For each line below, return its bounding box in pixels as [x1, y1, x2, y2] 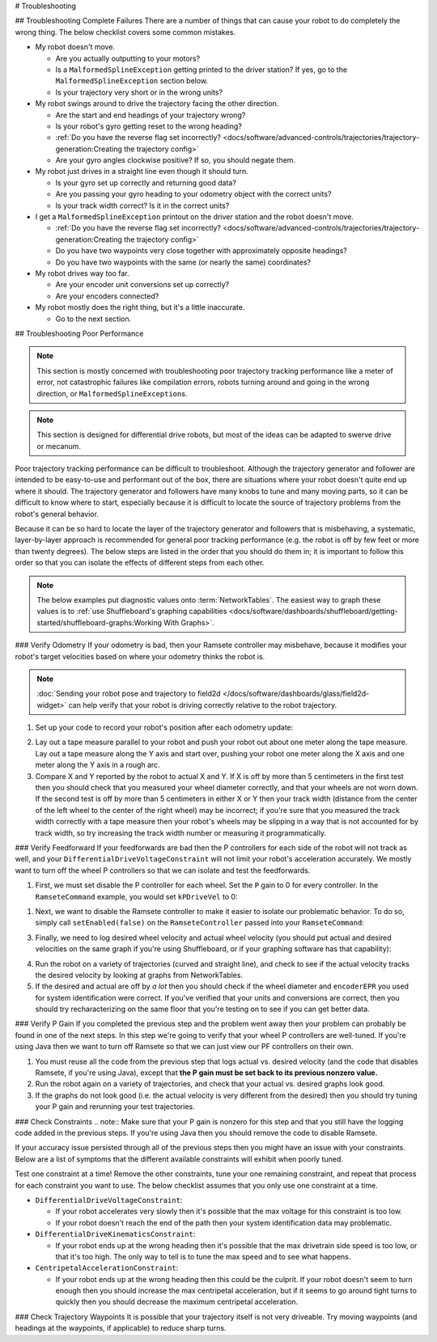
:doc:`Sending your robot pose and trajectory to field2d [36, 688, 222, 699]
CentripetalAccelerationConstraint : [35, 1263, 179, 1273]
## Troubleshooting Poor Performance [15, 328, 144, 338]
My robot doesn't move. [35, 42, 116, 52]
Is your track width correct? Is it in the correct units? [55, 201, 230, 210]
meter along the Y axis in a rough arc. [35, 760, 161, 770]
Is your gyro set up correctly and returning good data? [55, 178, 236, 188]
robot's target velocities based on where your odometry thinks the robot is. [15, 651, 265, 661]
